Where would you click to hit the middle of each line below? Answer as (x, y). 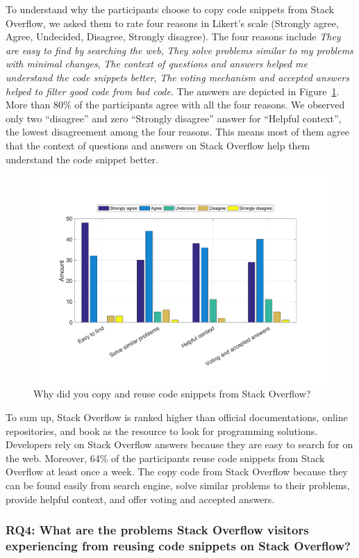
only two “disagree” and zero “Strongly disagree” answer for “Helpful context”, (174, 118)
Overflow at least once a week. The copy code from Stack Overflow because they (177, 471)
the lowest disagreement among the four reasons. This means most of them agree (177, 132)
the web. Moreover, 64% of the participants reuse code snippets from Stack (165, 458)
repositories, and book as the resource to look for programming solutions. (162, 430)
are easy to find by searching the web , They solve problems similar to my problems (179, 50)
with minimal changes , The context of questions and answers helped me (157, 64)
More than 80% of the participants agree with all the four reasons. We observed (175, 105)
